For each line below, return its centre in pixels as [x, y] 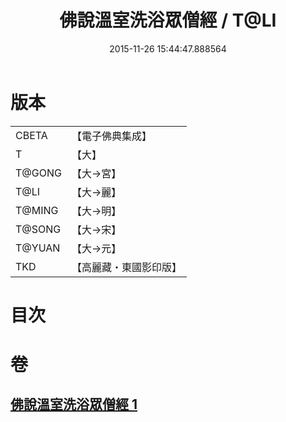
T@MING [37, 210]
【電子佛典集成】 [111, 136]
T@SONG [38, 229]
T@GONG [38, 173]
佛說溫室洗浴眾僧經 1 [74, 404]
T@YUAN [38, 248]
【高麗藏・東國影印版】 [126, 267]
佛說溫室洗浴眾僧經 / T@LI [168, 20]
